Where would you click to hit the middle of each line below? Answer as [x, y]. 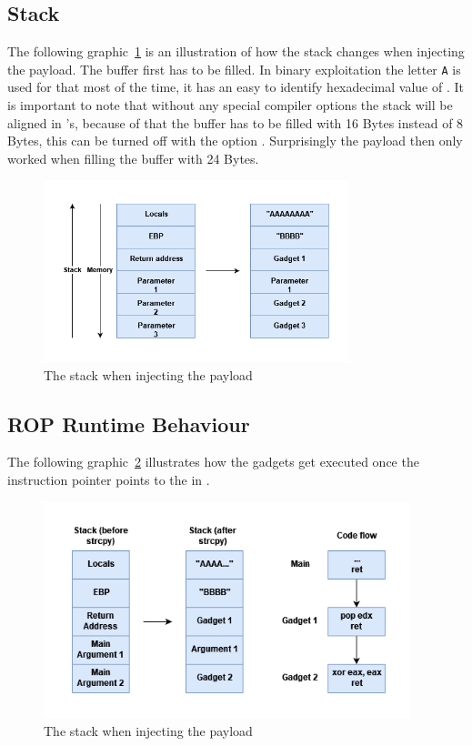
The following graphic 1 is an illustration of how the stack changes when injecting [236, 51]
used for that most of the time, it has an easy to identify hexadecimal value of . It [236, 87]
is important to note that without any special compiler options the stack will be [230, 105]
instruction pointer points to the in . [109, 480]
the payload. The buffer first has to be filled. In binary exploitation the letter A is [234, 69]
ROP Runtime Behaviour [129, 423]
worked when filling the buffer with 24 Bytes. [133, 158]
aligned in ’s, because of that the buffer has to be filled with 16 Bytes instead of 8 [236, 122]
